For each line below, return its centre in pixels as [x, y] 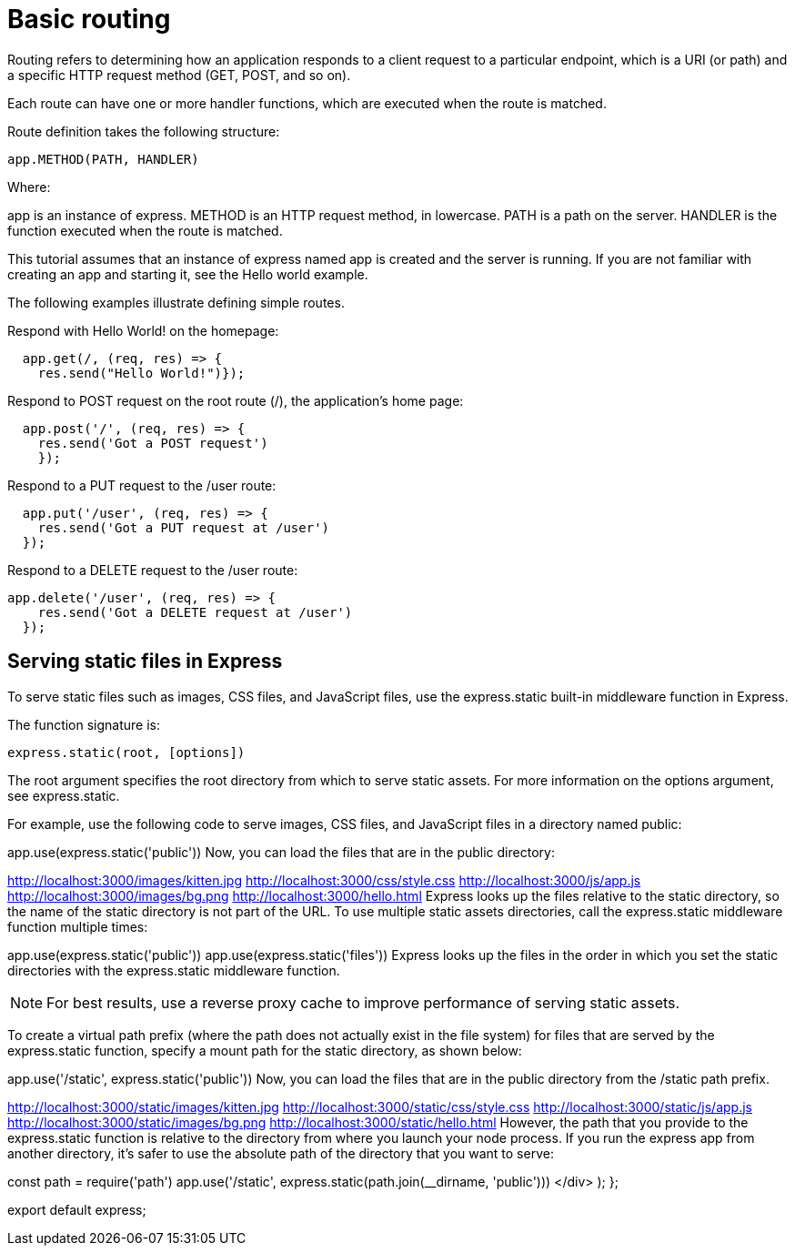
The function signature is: [84, 724]
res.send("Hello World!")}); [141, 373]
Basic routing [89, 19]
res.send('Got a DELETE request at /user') [195, 612]
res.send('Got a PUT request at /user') [184, 527]
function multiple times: [78, 926]
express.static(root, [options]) [126, 752]
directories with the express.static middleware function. [174, 970]
